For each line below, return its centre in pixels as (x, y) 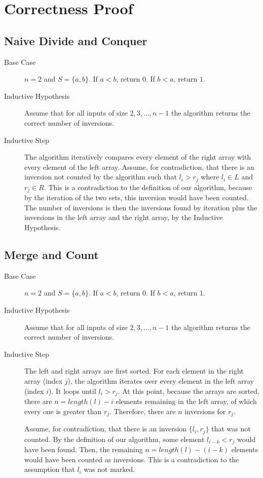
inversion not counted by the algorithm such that (101, 177)
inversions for (205, 411)
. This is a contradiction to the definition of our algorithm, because (148, 187)
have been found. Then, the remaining (84, 449)
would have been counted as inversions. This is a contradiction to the (132, 459)
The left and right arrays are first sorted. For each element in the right (134, 371)
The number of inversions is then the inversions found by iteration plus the (141, 207)
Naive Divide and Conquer (76, 40)
